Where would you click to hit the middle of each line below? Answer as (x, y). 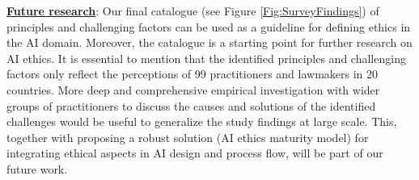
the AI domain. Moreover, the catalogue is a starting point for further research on (209, 42)
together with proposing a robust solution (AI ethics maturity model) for (188, 137)
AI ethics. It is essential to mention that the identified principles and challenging (206, 58)
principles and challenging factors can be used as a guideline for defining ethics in (209, 26)
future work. (37, 168)
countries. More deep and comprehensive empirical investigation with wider (193, 89)
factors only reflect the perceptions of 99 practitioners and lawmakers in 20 (193, 74)
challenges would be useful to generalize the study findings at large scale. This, (202, 121)
